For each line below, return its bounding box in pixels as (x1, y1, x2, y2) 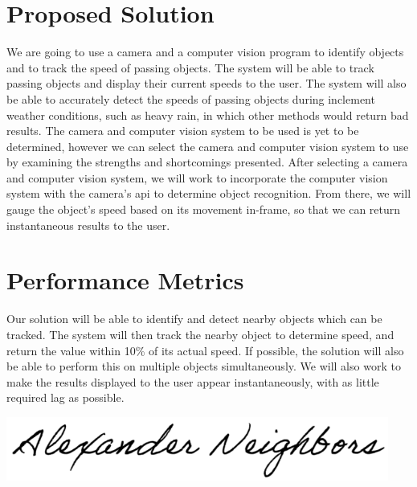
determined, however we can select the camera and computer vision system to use (6, 137, 409, 154)
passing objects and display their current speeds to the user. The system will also (6, 75, 407, 92)
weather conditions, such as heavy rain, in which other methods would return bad (6, 106, 409, 123)
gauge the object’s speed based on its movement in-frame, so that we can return (6, 201, 401, 218)
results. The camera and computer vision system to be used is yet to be (6, 122, 359, 139)
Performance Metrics (6, 264, 244, 297)
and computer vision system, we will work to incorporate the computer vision (6, 169, 388, 186)
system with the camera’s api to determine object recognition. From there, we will (6, 185, 411, 202)
